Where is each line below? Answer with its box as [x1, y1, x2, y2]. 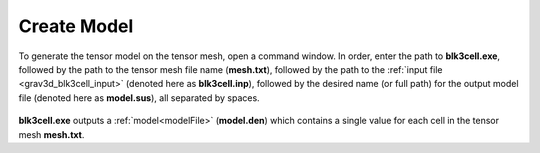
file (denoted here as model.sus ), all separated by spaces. [18, 91, 260, 104]
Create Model [18, 15, 134, 37]
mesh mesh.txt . [18, 128, 85, 140]
